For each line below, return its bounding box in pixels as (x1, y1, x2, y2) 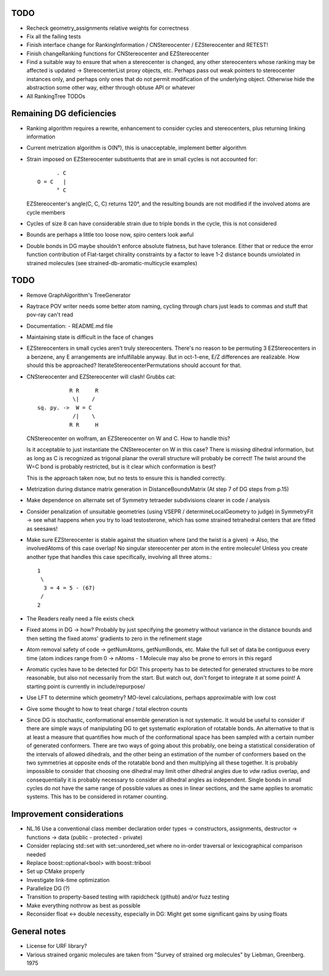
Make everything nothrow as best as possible (26, 902, 141, 909)
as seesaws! (26, 525, 58, 532)
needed (26, 850, 46, 858)
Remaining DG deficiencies (11, 109, 116, 119)
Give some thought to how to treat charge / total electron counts (26, 705, 188, 713)
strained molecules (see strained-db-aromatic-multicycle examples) (26, 259, 198, 266)
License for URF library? (26, 942, 88, 950)
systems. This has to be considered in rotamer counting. (26, 793, 168, 800)
